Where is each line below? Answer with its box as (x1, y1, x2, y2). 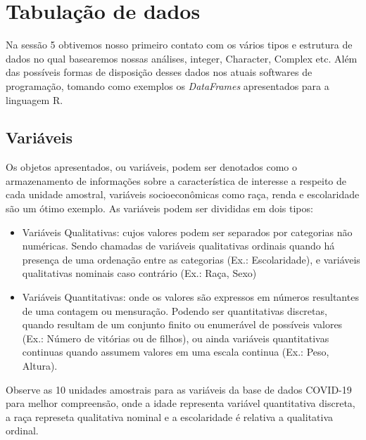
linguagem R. (6, 92, 63, 107)
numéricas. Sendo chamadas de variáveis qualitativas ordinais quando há (22, 238, 335, 253)
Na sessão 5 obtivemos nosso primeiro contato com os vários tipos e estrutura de (6, 37, 353, 52)
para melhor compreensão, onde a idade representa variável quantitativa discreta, (6, 396, 355, 410)
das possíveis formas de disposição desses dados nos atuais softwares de (6, 65, 313, 79)
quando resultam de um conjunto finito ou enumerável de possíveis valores (22, 317, 343, 332)
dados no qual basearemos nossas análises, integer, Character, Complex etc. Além (6, 51, 358, 65)
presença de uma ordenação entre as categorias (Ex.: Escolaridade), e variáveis (22, 252, 360, 266)
